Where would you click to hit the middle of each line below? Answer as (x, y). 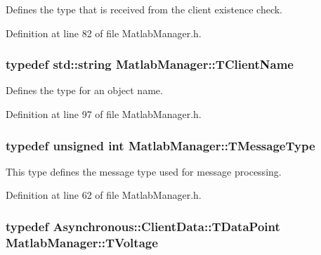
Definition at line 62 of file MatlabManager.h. (104, 195)
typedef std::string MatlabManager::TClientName (150, 64)
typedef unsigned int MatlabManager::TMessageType (160, 145)
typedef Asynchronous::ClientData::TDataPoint (143, 226)
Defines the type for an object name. (84, 90)
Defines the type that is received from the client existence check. (144, 9)
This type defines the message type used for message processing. (144, 171)
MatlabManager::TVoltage (82, 242)
